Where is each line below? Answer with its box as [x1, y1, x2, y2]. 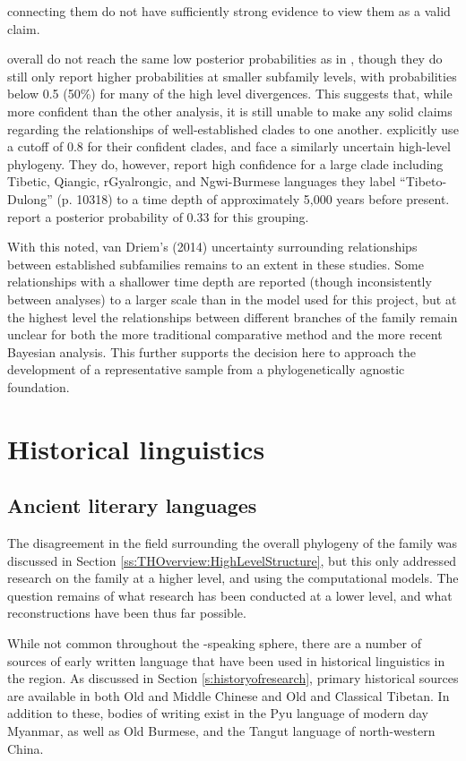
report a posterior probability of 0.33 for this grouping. [7, 207, 309, 226]
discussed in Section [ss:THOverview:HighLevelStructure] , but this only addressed [7, 551, 457, 569]
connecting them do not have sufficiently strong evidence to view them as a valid [7, 2, 451, 20]
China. [7, 739, 44, 757]
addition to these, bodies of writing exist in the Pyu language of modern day [7, 704, 428, 723]
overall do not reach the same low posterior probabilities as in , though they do [7, 49, 443, 68]
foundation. [7, 377, 70, 396]
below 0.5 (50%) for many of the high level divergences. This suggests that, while [7, 84, 453, 103]
